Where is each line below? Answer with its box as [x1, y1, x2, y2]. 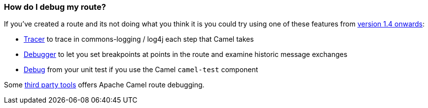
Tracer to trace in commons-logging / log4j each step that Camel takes [24, 35, 254, 44]
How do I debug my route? [4, 2, 106, 12]
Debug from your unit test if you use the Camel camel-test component [24, 65, 258, 74]
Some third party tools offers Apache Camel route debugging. [4, 81, 205, 89]
